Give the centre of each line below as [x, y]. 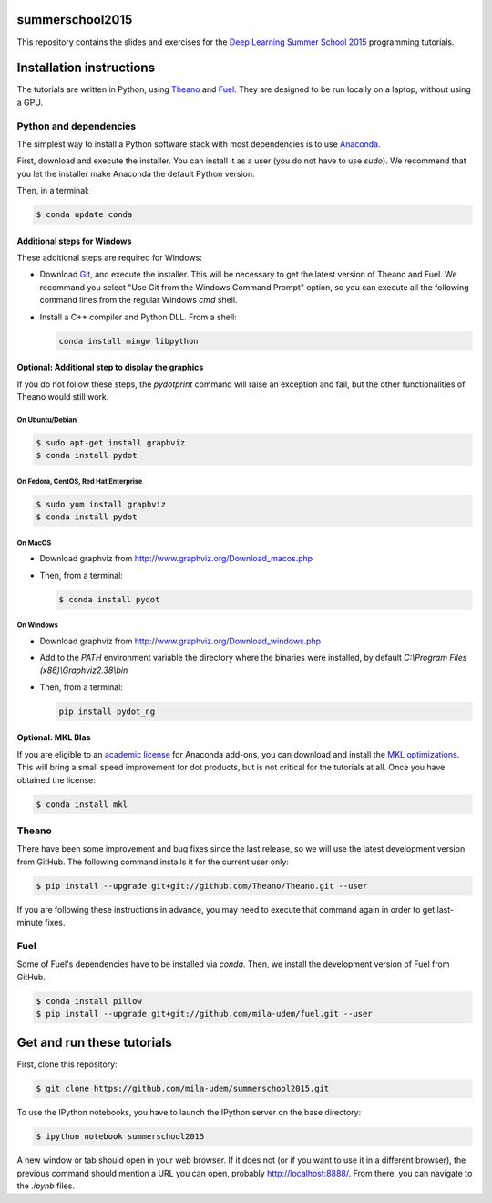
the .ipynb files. [46, 1186]
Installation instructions [86, 68]
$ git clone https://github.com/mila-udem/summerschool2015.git [183, 1089]
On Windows [37, 625]
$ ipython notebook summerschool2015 [120, 1137]
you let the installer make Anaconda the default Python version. [136, 173]
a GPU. [30, 102]
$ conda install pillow [89, 1001]
